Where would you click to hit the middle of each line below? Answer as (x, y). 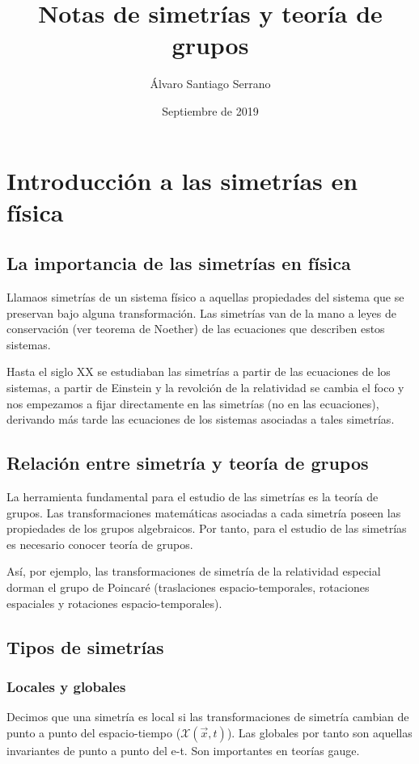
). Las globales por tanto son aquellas (320, 732)
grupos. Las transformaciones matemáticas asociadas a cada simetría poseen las (204, 512)
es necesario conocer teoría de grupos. (100, 544)
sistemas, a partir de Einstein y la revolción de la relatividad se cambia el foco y (205, 388)
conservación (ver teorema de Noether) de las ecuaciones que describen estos (196, 329)
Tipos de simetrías (85, 646)
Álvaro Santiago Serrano (210, 84)
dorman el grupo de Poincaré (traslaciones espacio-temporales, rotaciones (188, 587)
